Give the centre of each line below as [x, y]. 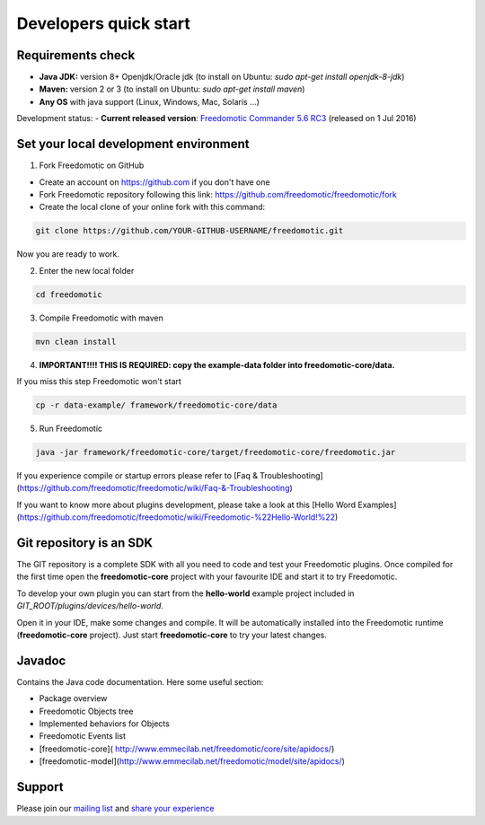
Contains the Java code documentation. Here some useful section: [140, 681]
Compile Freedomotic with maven [101, 318]
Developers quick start [103, 23]
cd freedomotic [69, 294]
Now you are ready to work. [68, 254]
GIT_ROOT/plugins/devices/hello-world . [90, 606]
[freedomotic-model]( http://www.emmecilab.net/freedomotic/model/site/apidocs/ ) [192, 761]
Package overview [73, 698]
